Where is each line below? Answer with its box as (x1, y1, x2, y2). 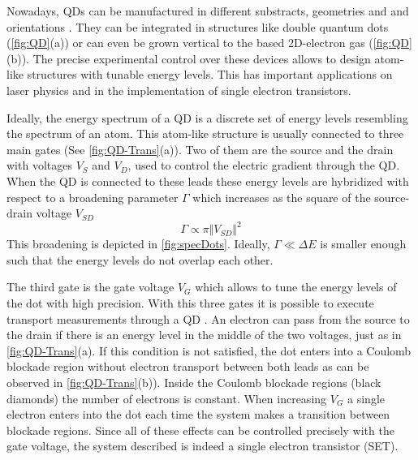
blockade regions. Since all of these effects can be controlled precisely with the (6, 421, 394, 438)
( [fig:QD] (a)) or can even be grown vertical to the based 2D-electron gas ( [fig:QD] (6, 34, 412, 51)
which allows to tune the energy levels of (195, 278, 397, 295)
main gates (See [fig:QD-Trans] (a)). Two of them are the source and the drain (6, 140, 394, 157)
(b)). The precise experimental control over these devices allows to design (6, 49, 371, 67)
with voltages (6, 157, 72, 174)
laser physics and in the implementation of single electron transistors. (6, 81, 351, 98)
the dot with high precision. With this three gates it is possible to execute (6, 294, 374, 311)
